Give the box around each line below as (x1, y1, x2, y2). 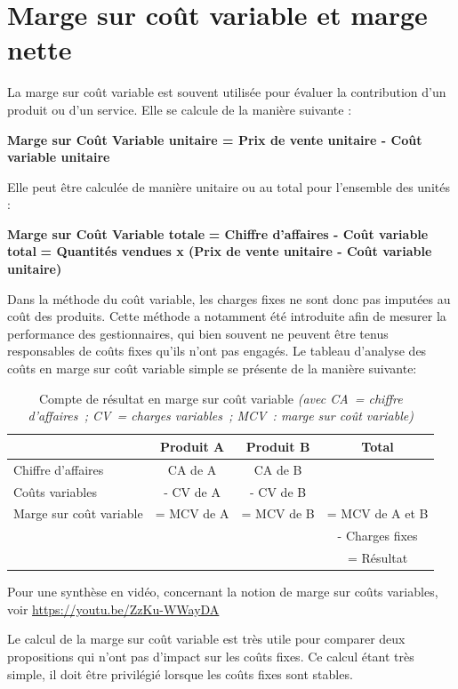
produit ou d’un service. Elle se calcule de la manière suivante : (7, 100, 352, 118)
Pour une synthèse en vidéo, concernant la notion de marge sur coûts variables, (7, 582, 438, 601)
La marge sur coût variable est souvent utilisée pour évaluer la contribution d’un (7, 83, 446, 101)
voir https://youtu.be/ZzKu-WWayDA (7, 599, 220, 618)
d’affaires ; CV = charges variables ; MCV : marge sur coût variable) (28, 406, 414, 425)
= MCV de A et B (326, 504, 429, 523)
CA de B (253, 460, 302, 478)
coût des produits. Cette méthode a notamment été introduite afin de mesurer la (7, 307, 446, 325)
